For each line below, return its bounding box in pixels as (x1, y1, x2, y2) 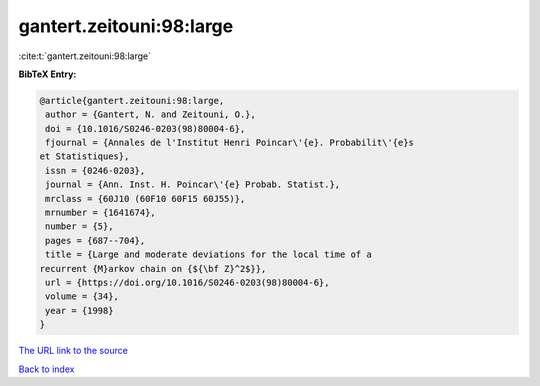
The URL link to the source (18, 345, 129, 357)
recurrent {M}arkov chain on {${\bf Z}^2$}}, (39, 263, 267, 274)
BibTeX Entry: (18, 68, 77, 80)
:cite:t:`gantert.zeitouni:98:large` (18, 50, 152, 62)
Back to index (18, 363, 75, 375)
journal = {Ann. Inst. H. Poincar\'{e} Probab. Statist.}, (45, 179, 341, 190)
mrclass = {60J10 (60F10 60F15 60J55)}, (45, 193, 246, 204)
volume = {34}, (45, 291, 120, 302)
